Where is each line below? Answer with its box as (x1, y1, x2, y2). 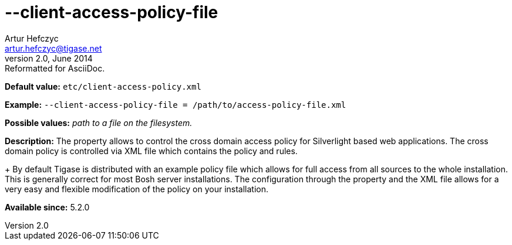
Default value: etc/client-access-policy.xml (5, 81, 201, 91)
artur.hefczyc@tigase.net (5, 43, 102, 53)
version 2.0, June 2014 (5, 53, 93, 63)
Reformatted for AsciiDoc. (5, 63, 105, 73)
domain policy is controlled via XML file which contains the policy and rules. (5, 145, 298, 156)
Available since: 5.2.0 (5, 202, 90, 212)
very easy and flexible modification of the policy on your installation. (5, 183, 269, 194)
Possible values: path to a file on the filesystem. (5, 117, 193, 128)
